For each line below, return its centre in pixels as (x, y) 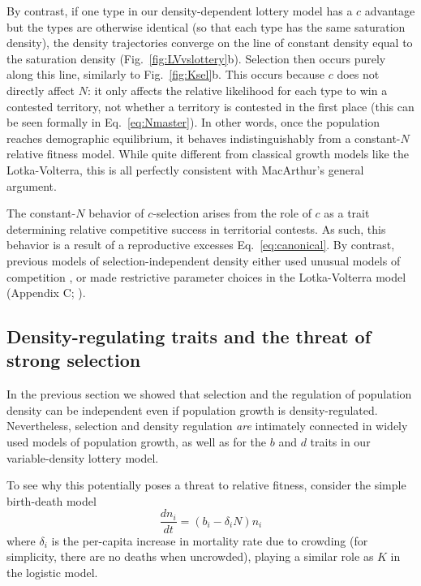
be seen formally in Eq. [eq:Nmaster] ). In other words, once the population (193, 122)
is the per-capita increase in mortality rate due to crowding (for (210, 540)
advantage (390, 11)
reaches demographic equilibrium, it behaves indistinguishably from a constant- (204, 138)
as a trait (347, 213)
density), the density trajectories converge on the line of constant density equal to (210, 43)
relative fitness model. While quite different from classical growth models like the (208, 154)
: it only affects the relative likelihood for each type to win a (237, 90)
